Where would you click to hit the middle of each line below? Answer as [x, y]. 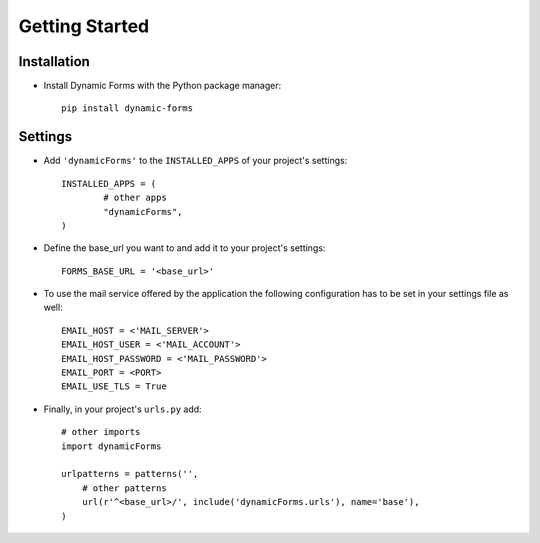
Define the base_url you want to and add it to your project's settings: [184, 248]
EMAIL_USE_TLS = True [114, 386]
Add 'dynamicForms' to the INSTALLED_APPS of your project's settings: [195, 161]
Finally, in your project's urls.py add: [122, 409]
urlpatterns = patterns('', [130, 474]
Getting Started [84, 26]
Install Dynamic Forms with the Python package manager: [162, 86]
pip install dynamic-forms [127, 108]
